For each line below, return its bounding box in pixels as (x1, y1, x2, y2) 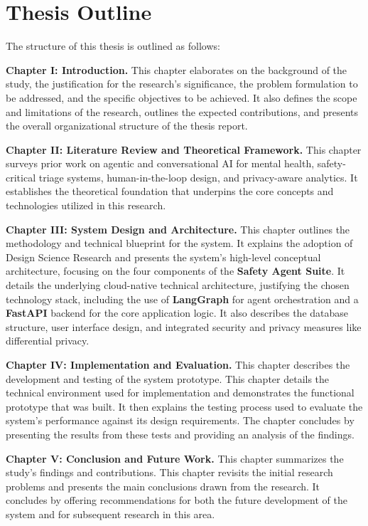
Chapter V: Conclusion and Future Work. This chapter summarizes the (6, 451, 344, 465)
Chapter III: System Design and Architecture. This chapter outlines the (6, 221, 350, 236)
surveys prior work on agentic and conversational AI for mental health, (6, 156, 315, 171)
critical (6, 169, 36, 184)
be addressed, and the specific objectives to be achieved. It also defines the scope (6, 90, 357, 105)
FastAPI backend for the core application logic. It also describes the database (6, 305, 349, 320)
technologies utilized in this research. (6, 198, 166, 213)
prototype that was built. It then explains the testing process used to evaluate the (6, 399, 363, 414)
